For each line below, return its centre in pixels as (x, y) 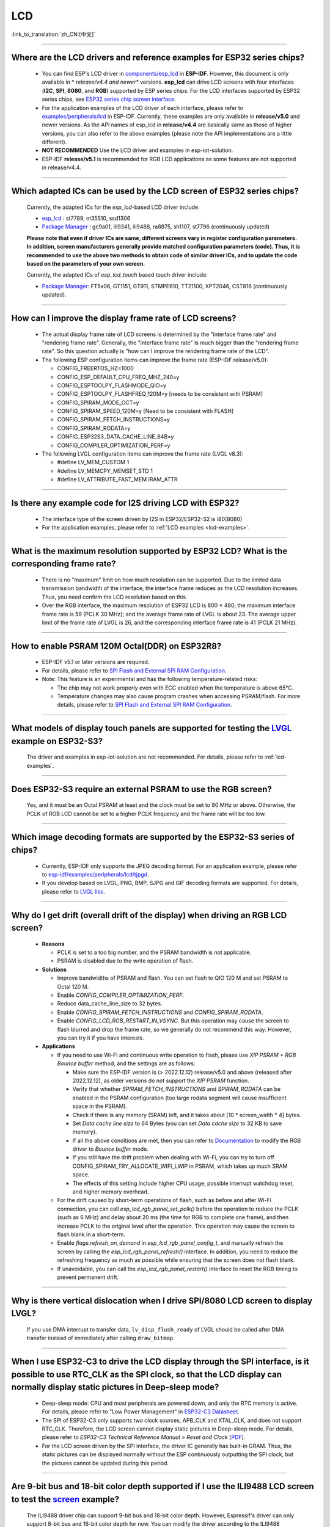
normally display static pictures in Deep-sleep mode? (115, 1387)
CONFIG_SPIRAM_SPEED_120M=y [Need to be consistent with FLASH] (145, 411)
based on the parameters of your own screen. (86, 264)
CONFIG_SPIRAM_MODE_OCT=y (98, 403)
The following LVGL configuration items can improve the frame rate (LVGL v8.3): (143, 454)
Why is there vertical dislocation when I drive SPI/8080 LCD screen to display (162, 1301)
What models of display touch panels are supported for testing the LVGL (152, 728)
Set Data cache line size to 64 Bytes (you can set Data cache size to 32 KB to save (177, 1123)
